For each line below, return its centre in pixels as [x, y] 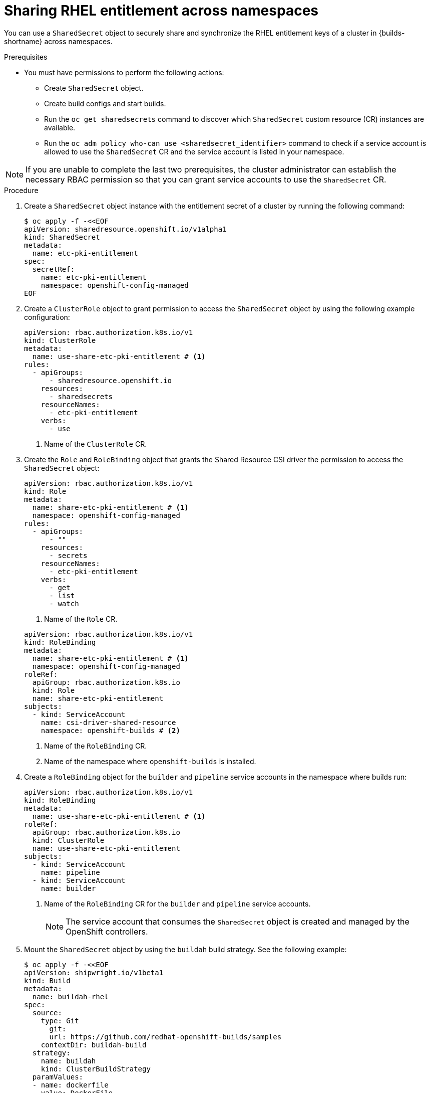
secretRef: [54, 269]
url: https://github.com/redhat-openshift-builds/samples [165, 1037]
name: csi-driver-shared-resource [108, 722]
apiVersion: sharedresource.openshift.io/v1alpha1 [125, 229]
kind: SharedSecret [62, 237]
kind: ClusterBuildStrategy [96, 1069]
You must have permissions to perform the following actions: [124, 72]
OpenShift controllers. [107, 931]
